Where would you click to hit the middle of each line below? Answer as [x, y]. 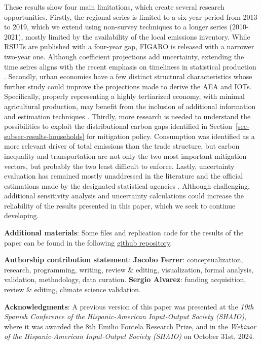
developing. [22, 215]
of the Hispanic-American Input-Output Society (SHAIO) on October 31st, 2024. [129, 336]
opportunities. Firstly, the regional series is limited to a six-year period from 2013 [131, 16]
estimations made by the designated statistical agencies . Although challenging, [127, 185]
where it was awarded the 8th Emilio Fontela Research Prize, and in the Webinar [130, 326]
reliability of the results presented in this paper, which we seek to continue [120, 205]
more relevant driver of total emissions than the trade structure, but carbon [122, 146]
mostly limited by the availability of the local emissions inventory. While [138, 36]
